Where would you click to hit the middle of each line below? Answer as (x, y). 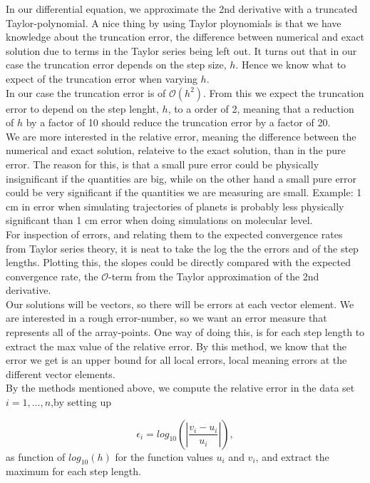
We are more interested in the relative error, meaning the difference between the (181, 136)
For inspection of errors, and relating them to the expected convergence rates (174, 234)
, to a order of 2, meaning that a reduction (261, 108)
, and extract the (292, 456)
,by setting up (81, 402)
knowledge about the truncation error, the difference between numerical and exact (185, 37)
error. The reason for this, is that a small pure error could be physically (163, 164)
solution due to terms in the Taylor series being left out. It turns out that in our (181, 50)
